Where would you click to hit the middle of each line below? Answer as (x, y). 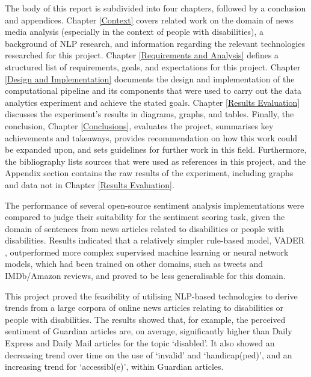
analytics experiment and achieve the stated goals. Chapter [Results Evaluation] (152, 102)
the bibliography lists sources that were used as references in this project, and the (155, 161)
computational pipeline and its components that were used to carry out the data (153, 90)
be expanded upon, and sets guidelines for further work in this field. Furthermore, (156, 149)
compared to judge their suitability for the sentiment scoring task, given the (145, 217)
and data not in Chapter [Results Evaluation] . (90, 184)
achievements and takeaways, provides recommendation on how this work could (151, 137)
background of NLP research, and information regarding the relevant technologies (155, 43)
